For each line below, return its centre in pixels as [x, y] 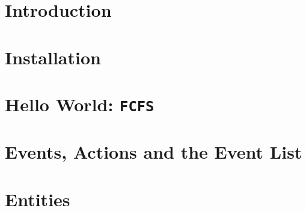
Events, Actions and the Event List [154, 152]
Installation [53, 57]
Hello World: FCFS [80, 104]
